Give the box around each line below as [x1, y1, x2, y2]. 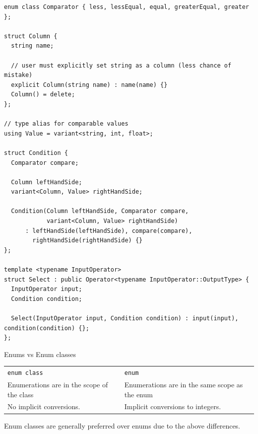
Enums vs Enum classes [4, 349, 76, 359]
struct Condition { [4, 149, 68, 156]
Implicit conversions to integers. [124, 401, 221, 412]
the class [7, 389, 34, 399]
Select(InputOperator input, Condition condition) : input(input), [11, 315, 239, 322]
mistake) [4, 72, 33, 79]
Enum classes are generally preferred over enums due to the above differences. [4, 420, 241, 431]
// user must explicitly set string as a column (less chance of [11, 62, 232, 69]
